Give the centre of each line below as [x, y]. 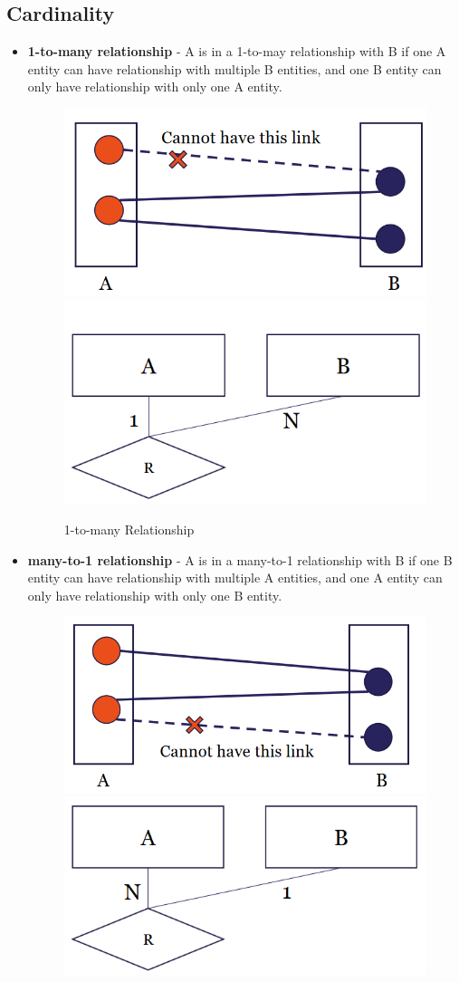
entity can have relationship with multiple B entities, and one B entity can [234, 68]
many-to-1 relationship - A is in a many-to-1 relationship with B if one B [240, 559]
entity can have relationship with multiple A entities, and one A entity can [235, 578]
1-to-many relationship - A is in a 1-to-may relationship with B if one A [237, 51]
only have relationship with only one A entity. [155, 87]
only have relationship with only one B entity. [155, 595]
